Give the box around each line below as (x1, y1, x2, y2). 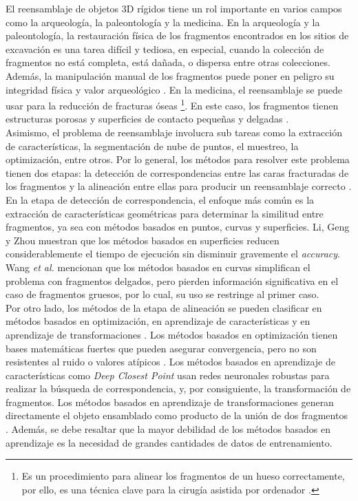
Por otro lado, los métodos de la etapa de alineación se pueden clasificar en (6, 300, 322, 315)
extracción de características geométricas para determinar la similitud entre (6, 206, 324, 220)
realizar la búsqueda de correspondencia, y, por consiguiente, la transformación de (6, 381, 351, 396)
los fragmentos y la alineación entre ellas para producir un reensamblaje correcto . (6, 179, 352, 193)
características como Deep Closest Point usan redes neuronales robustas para (6, 367, 330, 382)
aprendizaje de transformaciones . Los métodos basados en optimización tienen (6, 327, 338, 341)
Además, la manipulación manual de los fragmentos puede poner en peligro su (6, 68, 335, 83)
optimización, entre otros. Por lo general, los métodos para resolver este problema (6, 152, 350, 167)
